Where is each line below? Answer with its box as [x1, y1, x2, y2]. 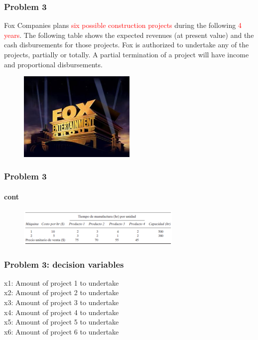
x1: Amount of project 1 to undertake [4, 277, 119, 288]
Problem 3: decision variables [4, 258, 124, 270]
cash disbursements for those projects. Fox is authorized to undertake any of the [4, 39, 249, 50]
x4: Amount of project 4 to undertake [4, 307, 119, 317]
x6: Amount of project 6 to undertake [4, 326, 119, 337]
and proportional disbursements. [4, 59, 103, 69]
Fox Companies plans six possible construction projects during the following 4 [4, 20, 242, 30]
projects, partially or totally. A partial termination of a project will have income [4, 49, 249, 59]
